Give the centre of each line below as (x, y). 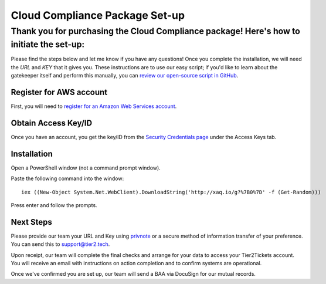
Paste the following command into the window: (67, 178)
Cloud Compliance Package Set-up (98, 15)
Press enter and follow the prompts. (54, 205)
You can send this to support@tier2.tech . (60, 244)
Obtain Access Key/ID (52, 123)
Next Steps (31, 222)
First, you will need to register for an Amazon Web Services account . (94, 106)
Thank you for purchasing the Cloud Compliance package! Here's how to (155, 31)
